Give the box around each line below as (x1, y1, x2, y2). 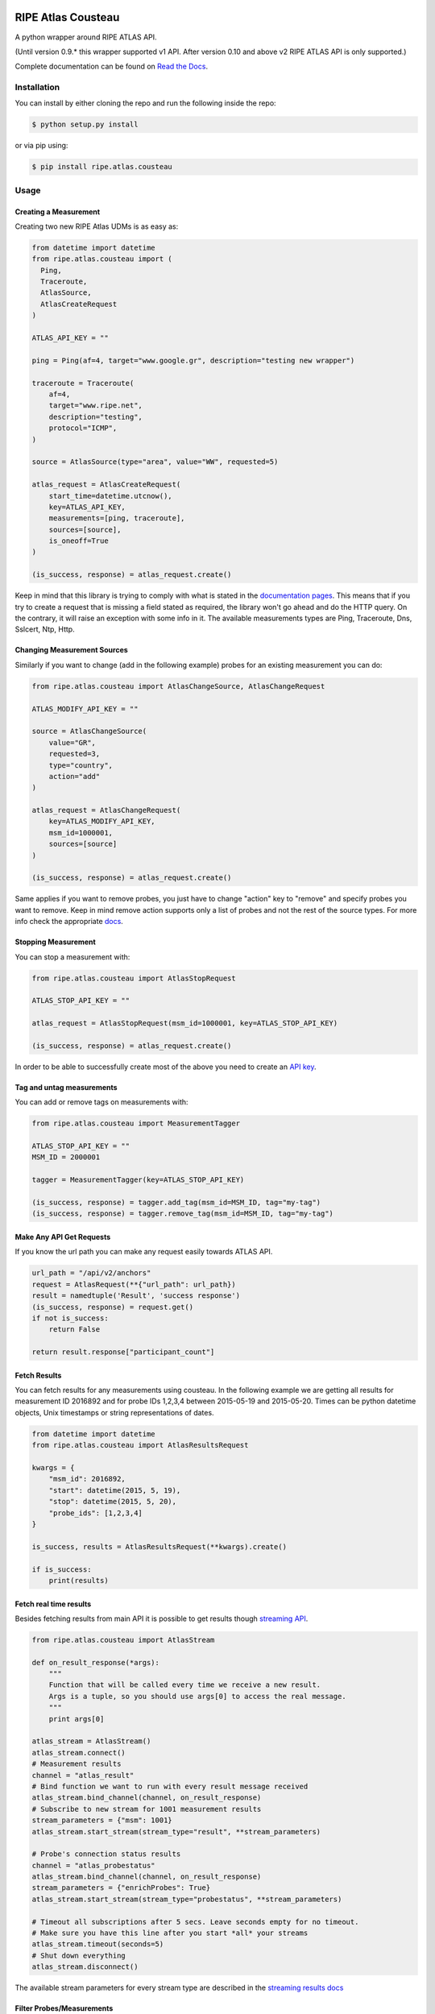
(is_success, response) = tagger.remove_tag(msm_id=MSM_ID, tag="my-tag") (31, 1209, 334, 1218)
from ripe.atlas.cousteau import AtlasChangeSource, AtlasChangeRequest (31, 682, 325, 690)
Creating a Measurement (14, 206, 101, 217)
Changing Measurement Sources (14, 645, 128, 655)
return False (48, 1325, 101, 1334)
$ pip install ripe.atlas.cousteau (31, 162, 172, 172)
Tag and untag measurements (14, 1082, 118, 1092)
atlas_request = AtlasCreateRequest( (31, 480, 181, 489)
